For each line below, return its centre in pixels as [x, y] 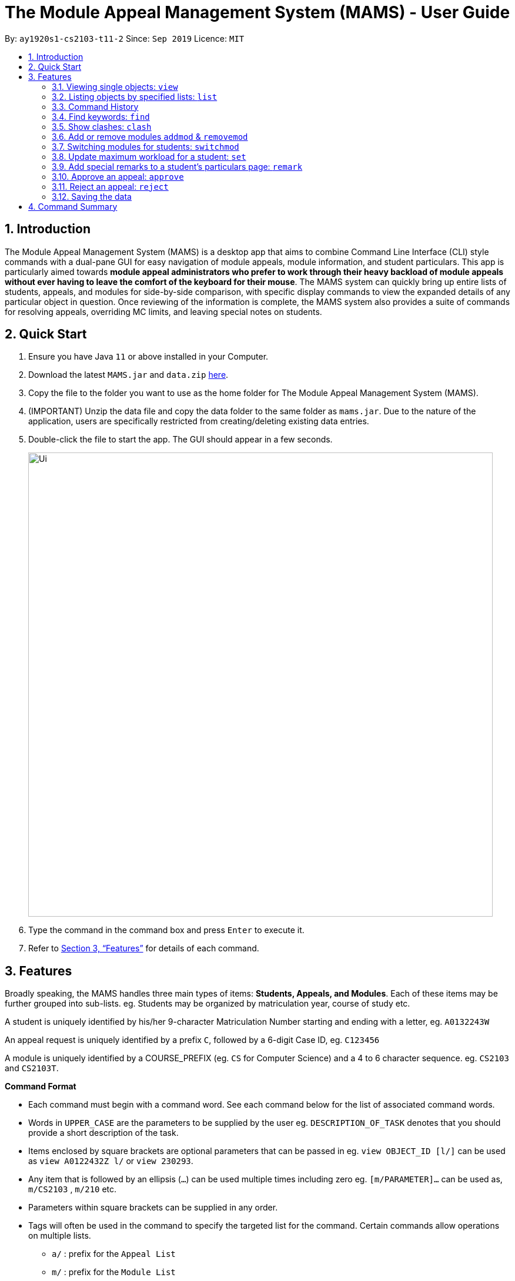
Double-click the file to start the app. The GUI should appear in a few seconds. [180, 440]
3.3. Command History [95, 106]
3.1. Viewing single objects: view [115, 86]
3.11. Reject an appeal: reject [110, 186]
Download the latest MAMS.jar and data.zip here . [128, 375]
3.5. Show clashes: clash [102, 126]
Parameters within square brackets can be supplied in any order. [153, 1208]
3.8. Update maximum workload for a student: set [149, 156]
